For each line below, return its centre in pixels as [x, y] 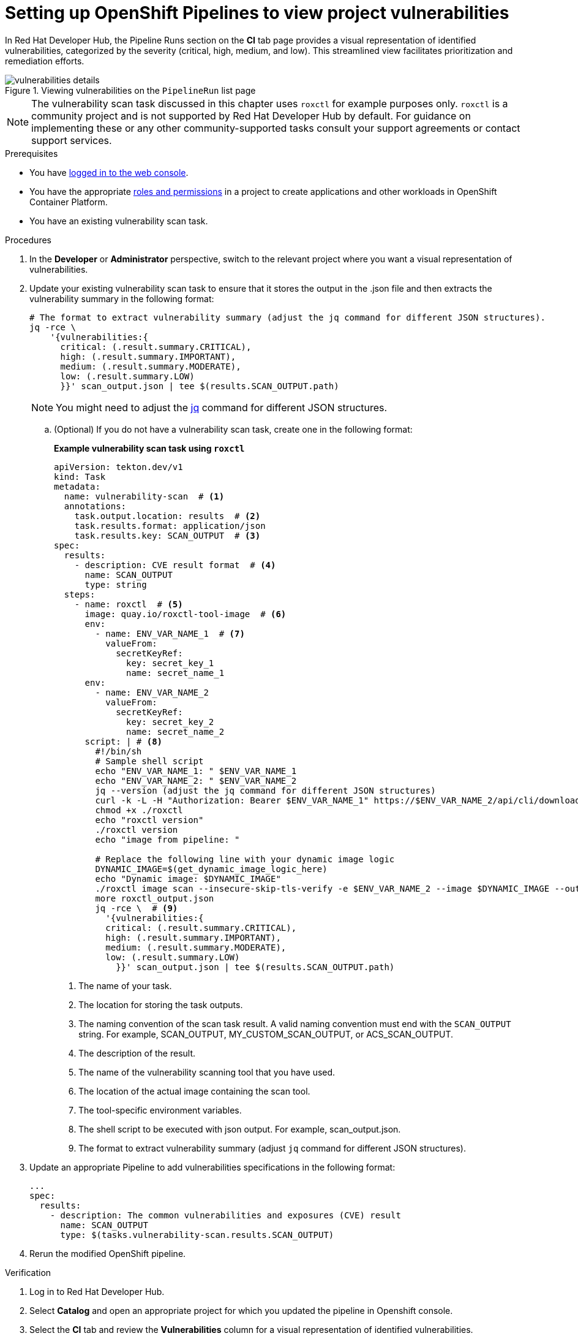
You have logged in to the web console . [109, 172]
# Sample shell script [149, 761]
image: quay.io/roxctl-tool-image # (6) [186, 614]
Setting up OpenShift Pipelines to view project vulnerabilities [257, 13]
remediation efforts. [45, 61]
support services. [72, 140]
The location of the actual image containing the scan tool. [194, 1091]
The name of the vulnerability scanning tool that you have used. [207, 1072]
